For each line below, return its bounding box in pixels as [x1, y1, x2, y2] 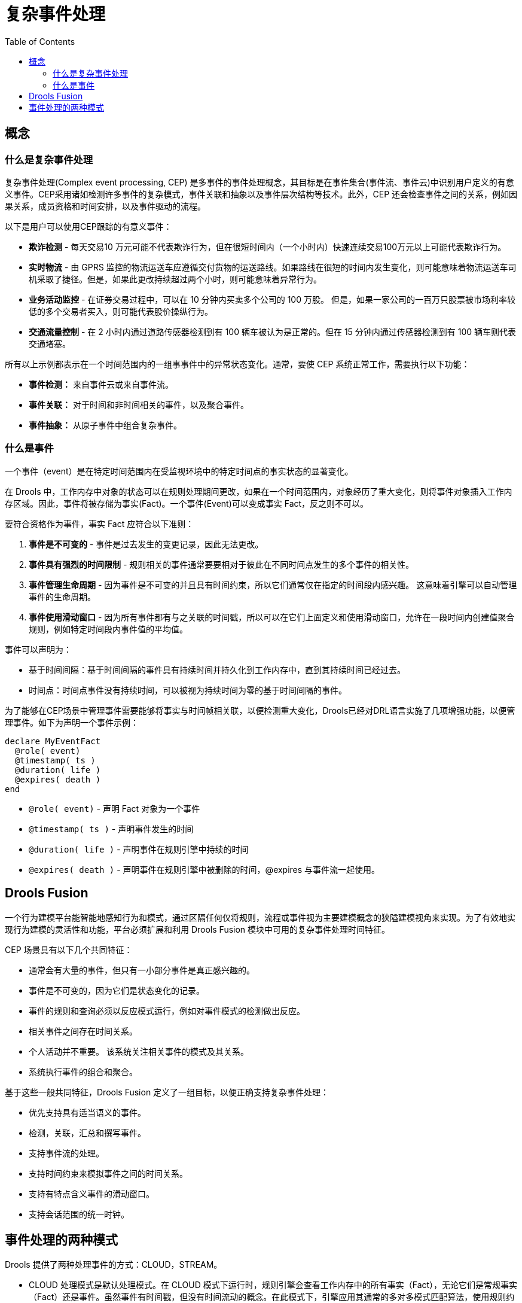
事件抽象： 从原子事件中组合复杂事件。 [29, 419, 182, 430]
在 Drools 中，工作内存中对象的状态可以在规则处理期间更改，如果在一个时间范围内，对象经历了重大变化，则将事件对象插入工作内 [5, 486, 512, 497]
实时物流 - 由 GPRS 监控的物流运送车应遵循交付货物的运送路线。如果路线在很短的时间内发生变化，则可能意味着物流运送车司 [29, 261, 517, 272]
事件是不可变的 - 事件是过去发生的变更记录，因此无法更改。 [29, 538, 264, 549]
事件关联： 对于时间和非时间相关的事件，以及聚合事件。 [29, 399, 249, 410]
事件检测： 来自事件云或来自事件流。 [29, 379, 173, 389]
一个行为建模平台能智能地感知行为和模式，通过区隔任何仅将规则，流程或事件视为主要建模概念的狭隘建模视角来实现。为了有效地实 [5, 912, 515, 923]
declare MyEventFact [5, 736, 101, 746]
